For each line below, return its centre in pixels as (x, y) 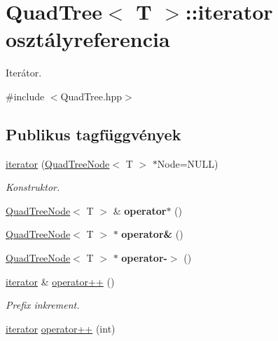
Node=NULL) (188, 163)
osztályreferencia (88, 39)
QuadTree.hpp (91, 96)
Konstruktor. (33, 187)
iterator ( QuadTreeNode (58, 163)
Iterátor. (24, 73)
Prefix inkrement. (43, 305)
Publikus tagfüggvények (93, 134)
